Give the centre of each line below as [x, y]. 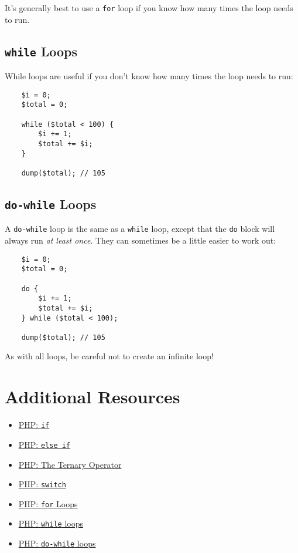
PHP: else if [44, 444]
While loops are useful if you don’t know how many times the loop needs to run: [149, 76]
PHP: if [34, 425]
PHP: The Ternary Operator [70, 464]
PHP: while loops [51, 523]
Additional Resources [93, 397]
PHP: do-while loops [57, 543]
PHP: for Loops [48, 503]
